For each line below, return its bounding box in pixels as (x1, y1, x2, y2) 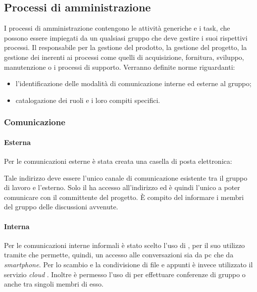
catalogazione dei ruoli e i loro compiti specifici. (15, 95, 160, 105)
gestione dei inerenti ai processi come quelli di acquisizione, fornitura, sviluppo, (4, 51, 244, 62)
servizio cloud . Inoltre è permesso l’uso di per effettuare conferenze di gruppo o (4, 269, 246, 279)
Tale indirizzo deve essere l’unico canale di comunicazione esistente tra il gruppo (4, 172, 248, 183)
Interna (4, 221, 30, 231)
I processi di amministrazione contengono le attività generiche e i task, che (4, 23, 230, 33)
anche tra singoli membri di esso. (4, 279, 103, 289)
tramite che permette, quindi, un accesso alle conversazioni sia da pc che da (4, 249, 234, 260)
